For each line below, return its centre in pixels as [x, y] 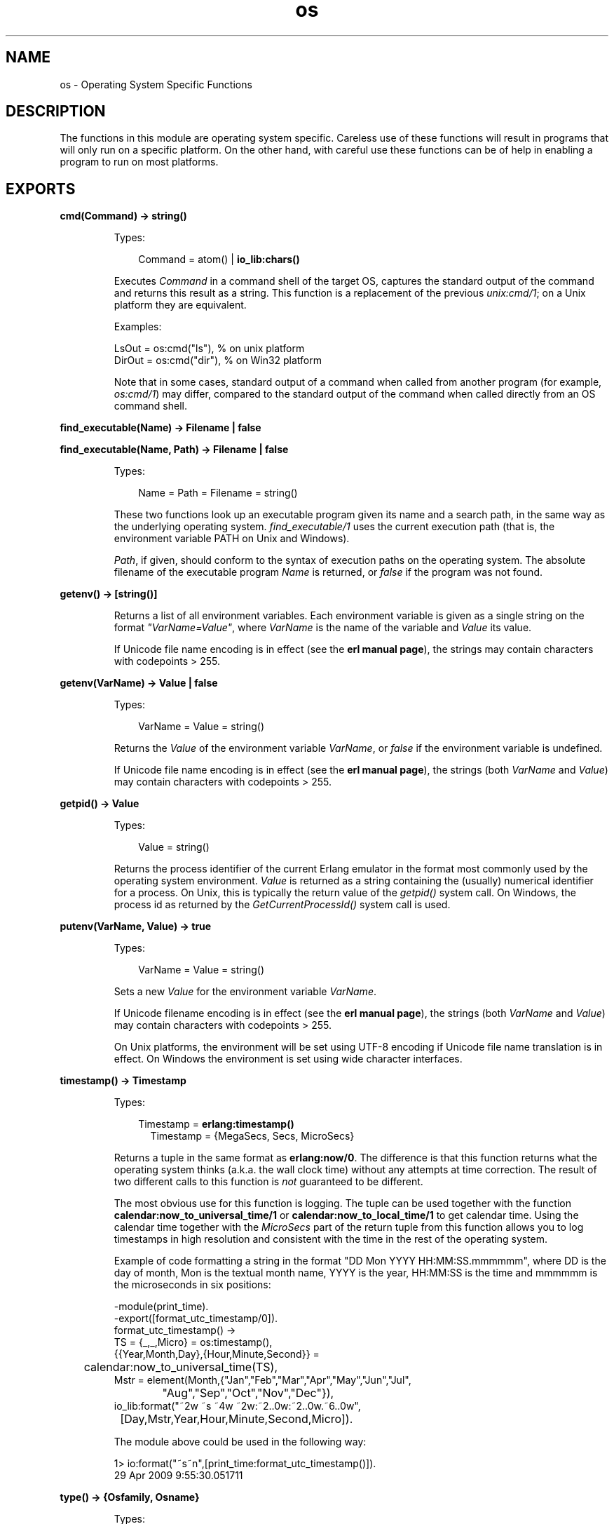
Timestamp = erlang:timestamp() [216, 1124]
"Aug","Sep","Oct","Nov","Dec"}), [248, 1393]
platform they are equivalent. [180, 305]
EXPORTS [41, 189]
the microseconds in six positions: [192, 1285]
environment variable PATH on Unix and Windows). [232, 539]
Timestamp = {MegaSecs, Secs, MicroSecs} [252, 1136]
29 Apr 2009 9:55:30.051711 [178, 1476]
